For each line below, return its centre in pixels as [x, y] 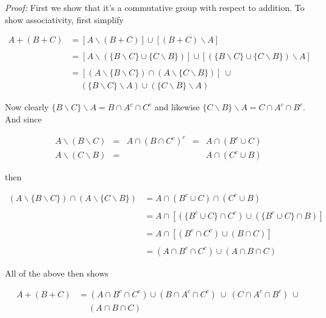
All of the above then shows [57, 273]
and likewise [177, 107]
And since [23, 118]
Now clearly [27, 107]
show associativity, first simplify [64, 19]
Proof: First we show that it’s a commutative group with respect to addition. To [155, 7]
